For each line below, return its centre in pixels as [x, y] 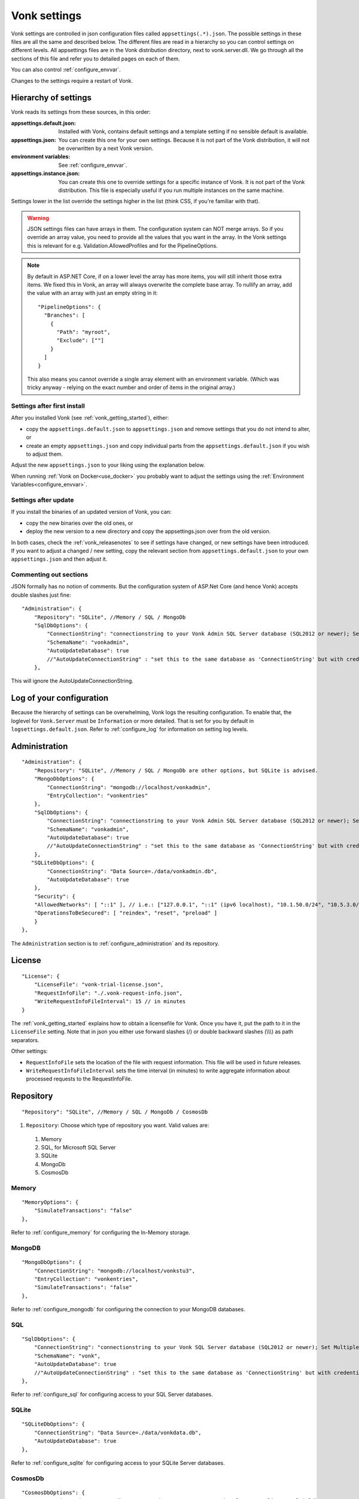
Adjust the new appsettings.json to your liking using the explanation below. [108, 465]
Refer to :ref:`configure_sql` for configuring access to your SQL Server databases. [112, 1395]
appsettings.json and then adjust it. [59, 559]
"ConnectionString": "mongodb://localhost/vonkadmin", [129, 787]
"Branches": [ [65, 315]
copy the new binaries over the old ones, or [80, 523]
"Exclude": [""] [80, 341]
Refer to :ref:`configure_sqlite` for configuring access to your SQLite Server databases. [118, 1462]
